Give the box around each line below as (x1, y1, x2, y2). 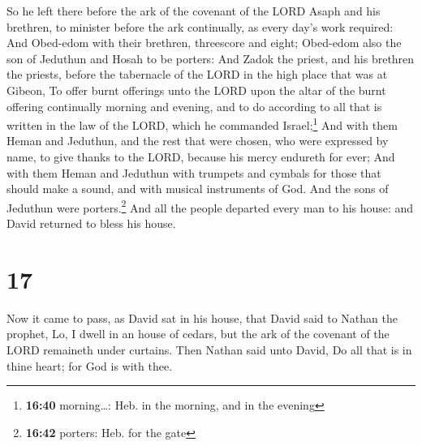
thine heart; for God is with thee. (6, 357, 173, 374)
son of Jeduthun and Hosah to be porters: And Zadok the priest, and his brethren (6, 49, 415, 66)
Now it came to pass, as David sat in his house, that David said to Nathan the (6, 309, 398, 326)
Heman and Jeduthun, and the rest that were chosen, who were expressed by (6, 132, 389, 149)
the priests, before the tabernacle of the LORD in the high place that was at (6, 66, 388, 83)
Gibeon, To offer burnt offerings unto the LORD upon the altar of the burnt (6, 81, 386, 98)
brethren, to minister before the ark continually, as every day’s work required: (6, 18, 394, 35)
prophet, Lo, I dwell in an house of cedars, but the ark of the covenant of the (6, 325, 390, 342)
